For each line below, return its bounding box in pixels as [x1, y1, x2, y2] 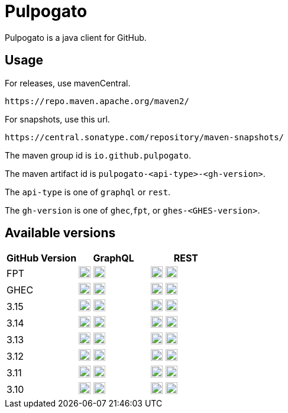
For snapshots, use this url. [5, 114, 110, 124]
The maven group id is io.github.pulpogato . [5, 150, 191, 160]
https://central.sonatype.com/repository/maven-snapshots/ [5, 132, 284, 142]
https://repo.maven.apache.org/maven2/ [5, 96, 189, 106]
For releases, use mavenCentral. [5, 78, 131, 88]
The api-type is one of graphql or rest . [5, 186, 171, 197]
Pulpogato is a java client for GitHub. [5, 32, 147, 43]
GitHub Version [7, 252, 77, 264]
